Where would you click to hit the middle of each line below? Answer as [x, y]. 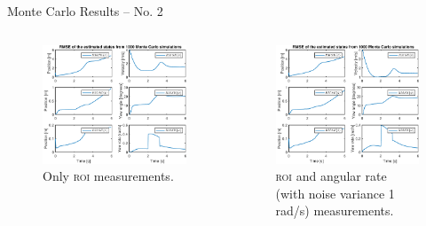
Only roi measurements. [108, 176]
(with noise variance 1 [335, 193]
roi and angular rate [331, 176]
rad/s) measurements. [335, 210]
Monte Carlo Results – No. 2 [85, 11]
